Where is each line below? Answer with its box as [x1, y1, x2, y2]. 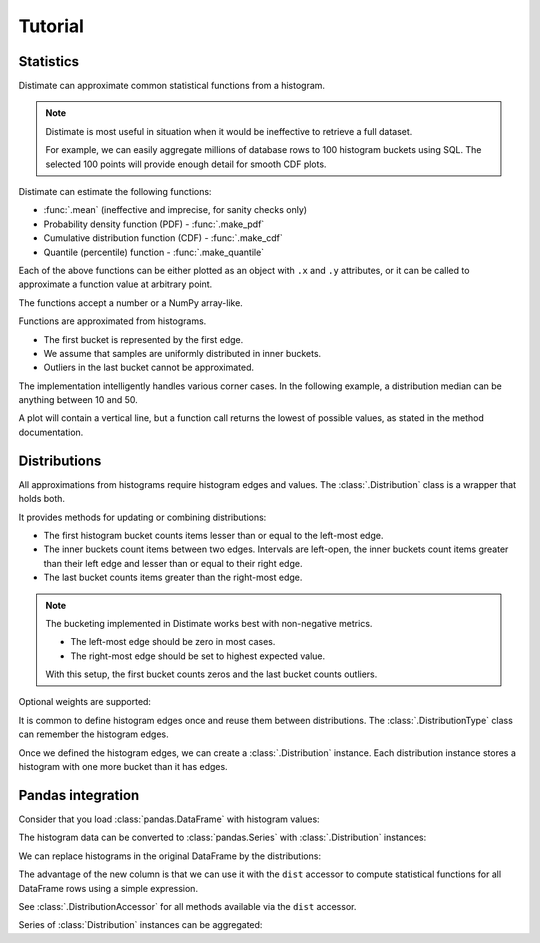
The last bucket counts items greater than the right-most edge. [43, 571, 303, 584]
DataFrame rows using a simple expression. [18, 882, 199, 894]
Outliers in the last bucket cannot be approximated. [43, 361, 255, 374]
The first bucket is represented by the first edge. [43, 333, 244, 345]
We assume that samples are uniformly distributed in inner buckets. [43, 347, 322, 359]
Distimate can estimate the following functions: [18, 186, 212, 198]
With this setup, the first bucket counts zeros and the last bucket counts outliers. [45, 668, 378, 680]
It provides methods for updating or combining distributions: [18, 511, 267, 523]
